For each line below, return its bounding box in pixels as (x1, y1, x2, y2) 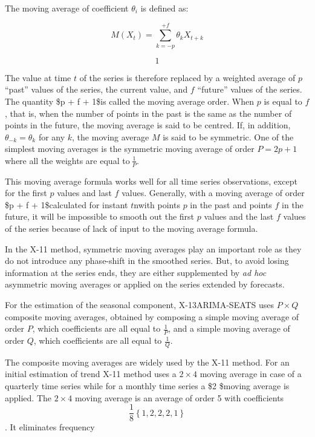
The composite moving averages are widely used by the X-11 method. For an (5, 355, 290, 368)
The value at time (5, 71, 71, 84)
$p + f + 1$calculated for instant (5, 198, 128, 211)
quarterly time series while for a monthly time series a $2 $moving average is (5, 379, 290, 392)
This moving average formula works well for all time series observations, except (5, 174, 298, 187)
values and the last (204, 210, 274, 223)
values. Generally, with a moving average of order (122, 186, 305, 199)
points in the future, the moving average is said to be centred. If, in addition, (5, 119, 291, 131)
